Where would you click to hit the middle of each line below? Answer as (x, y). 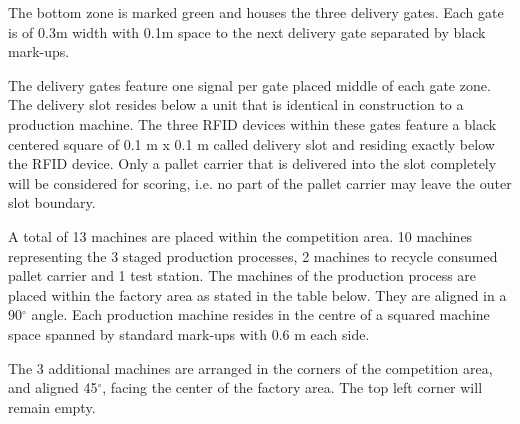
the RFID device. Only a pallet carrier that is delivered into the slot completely (252, 163)
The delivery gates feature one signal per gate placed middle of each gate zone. (249, 84)
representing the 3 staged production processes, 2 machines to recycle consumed (253, 255)
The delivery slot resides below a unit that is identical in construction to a (236, 104)
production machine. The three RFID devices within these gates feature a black (252, 123)
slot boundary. (52, 202)
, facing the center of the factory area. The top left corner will (292, 387)
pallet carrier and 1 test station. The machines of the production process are (242, 275)
